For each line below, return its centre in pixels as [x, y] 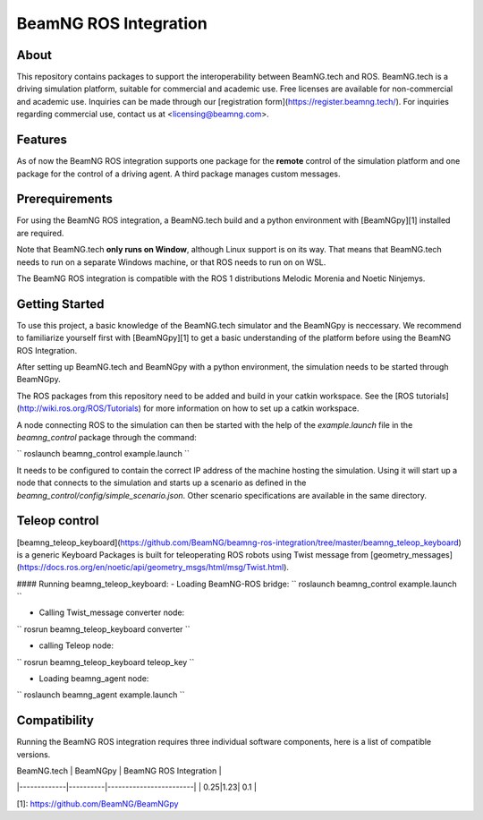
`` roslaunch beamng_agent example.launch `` [101, 695]
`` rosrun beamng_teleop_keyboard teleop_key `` [106, 662]
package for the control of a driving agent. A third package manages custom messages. [178, 174]
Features [42, 140]
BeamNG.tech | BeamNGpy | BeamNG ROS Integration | [119, 771]
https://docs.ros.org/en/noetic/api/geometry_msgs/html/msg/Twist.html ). [154, 568]
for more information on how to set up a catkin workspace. [251, 408]
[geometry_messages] [411, 554]
